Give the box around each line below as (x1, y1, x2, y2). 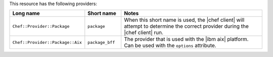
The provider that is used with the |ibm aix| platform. (124, 36, 249, 43)
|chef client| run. (124, 29, 164, 36)
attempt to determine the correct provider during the (124, 23, 249, 30)
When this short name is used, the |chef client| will (124, 17, 245, 24)
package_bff (87, 39, 115, 45)
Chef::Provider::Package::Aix (12, 39, 82, 45)
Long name (12, 10, 40, 17)
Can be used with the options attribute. (124, 42, 217, 49)
